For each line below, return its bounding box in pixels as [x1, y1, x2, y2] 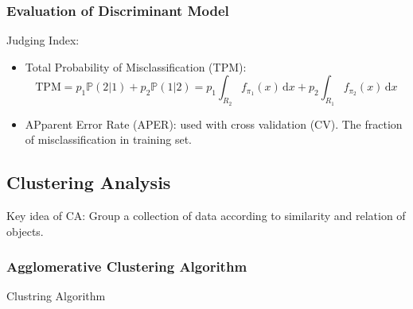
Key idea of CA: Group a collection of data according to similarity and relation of [6, 207, 406, 223]
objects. [6, 222, 44, 239]
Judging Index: [6, 32, 80, 48]
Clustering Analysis [6, 170, 171, 195]
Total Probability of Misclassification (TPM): [25, 58, 247, 75]
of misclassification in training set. [25, 131, 192, 148]
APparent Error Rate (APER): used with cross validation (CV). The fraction [25, 115, 403, 132]
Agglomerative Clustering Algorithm [6, 257, 247, 276]
